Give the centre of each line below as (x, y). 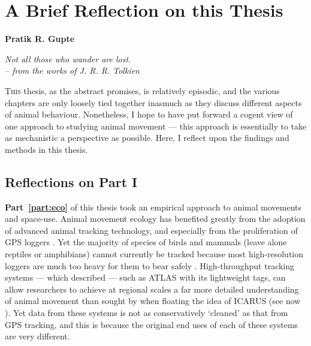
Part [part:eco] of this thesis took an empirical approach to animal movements (153, 207)
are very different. (37, 336)
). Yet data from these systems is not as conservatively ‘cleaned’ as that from (147, 313)
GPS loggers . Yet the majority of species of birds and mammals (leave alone (146, 242)
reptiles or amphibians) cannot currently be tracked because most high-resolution (154, 254)
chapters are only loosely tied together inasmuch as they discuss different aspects (153, 102)
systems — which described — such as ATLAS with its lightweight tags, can (145, 277)
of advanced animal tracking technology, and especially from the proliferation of (151, 230)
